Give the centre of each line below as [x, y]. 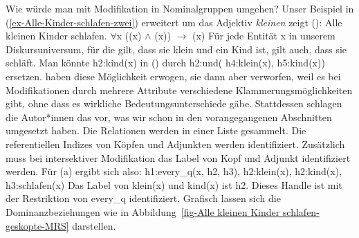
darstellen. [94, 225]
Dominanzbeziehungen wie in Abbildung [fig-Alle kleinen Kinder [143, 211]
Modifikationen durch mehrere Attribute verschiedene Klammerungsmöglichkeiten [179, 90]
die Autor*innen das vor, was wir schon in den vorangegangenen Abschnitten [169, 117]
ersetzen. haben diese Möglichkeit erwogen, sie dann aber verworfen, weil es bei [173, 76]
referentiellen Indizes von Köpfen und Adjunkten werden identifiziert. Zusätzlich [175, 144]
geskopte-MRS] [37, 225]
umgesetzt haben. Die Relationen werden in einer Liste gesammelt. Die [156, 130]
